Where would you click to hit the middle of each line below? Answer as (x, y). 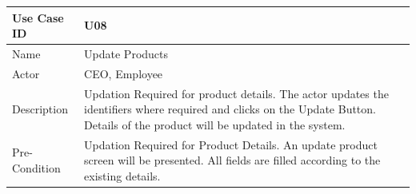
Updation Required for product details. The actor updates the (236, 93)
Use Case (38, 17)
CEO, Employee (124, 73)
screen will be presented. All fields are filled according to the (232, 160)
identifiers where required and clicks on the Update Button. (230, 109)
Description (40, 109)
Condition (36, 168)
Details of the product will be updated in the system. (215, 124)
